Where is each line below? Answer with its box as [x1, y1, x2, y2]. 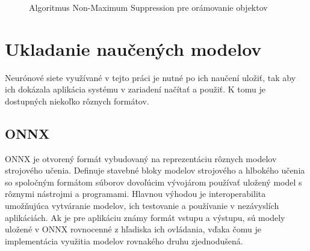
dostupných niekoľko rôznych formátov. [5, 94, 149, 107]
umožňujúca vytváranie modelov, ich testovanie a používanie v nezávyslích [5, 199, 279, 212]
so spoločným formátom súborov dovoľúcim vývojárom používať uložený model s [5, 175, 302, 188]
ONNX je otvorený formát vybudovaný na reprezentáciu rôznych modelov [5, 152, 277, 165]
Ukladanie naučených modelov [5, 36, 262, 61]
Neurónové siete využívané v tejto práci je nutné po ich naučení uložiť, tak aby [5, 71, 296, 83]
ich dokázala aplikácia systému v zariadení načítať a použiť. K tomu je [5, 83, 266, 95]
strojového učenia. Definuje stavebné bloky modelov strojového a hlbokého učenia [5, 164, 305, 177]
